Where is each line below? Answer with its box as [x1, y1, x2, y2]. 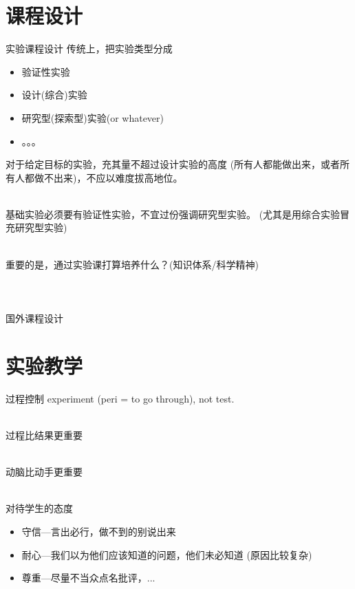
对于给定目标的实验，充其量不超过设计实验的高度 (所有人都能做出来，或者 [6, 157, 341, 171]
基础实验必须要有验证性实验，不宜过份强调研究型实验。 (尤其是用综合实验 [6, 206, 341, 221]
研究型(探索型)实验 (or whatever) [21, 110, 164, 125]
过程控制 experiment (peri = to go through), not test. [6, 391, 235, 405]
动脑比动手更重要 [6, 464, 83, 479]
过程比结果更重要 [6, 427, 83, 442]
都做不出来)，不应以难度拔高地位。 [24, 170, 183, 184]
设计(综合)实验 [21, 87, 87, 102]
